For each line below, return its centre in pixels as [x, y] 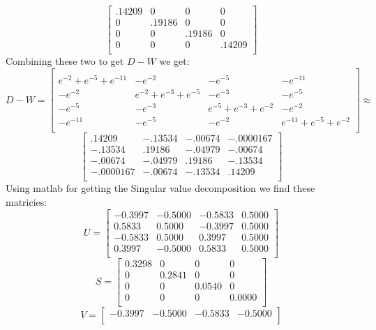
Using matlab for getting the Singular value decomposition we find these [160, 188]
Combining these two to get [65, 61]
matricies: [27, 202]
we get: [174, 61]
